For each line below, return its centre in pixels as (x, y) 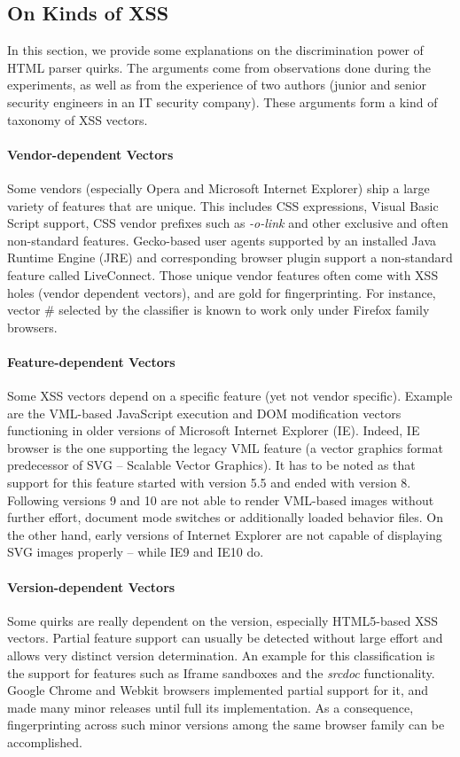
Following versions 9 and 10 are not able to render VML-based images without (221, 499)
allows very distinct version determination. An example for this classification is (221, 656)
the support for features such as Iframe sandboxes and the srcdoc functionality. (221, 672)
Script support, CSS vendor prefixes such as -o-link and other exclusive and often (228, 223)
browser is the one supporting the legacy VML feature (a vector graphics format (225, 447)
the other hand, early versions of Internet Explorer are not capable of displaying (225, 534)
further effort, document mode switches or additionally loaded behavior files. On (226, 517)
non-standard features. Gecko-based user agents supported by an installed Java (222, 240)
